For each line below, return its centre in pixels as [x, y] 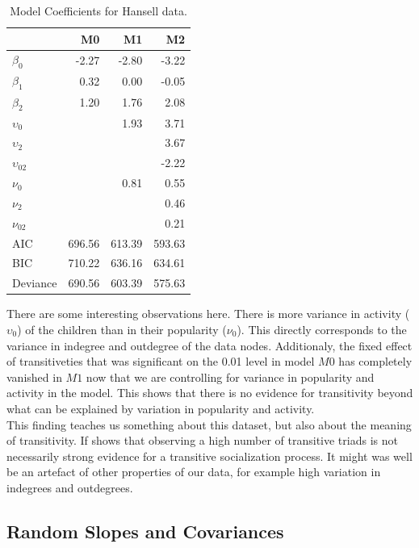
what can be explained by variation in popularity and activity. [161, 408]
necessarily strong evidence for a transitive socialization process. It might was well [209, 456]
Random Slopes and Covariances [145, 531]
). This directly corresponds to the [322, 330]
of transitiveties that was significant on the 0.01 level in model [161, 361]
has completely [375, 361]
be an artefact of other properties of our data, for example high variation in [194, 472]
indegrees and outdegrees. [70, 487]
